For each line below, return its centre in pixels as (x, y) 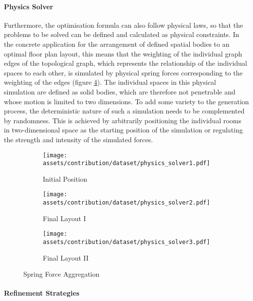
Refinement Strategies (42, 293)
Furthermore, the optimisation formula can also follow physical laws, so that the (124, 25)
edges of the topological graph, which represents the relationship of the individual (126, 63)
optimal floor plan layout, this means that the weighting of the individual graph (123, 53)
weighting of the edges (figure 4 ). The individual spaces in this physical (110, 82)
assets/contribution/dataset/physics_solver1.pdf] (126, 163)
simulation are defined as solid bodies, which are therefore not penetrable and (120, 91)
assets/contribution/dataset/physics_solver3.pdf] (126, 242)
